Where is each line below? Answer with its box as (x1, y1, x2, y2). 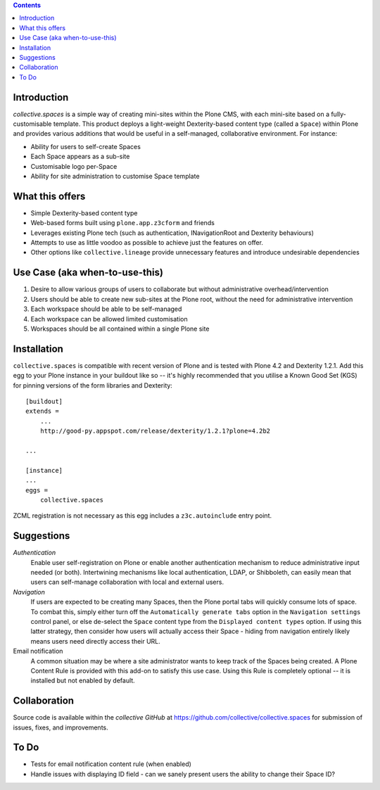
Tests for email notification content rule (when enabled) (30, 760, 191, 768)
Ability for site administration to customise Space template (30, 172, 200, 180)
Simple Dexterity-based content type (30, 208, 138, 217)
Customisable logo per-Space (30, 162, 118, 170)
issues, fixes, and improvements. (13, 723, 108, 732)
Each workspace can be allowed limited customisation (30, 314, 188, 323)
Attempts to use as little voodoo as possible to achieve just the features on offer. (30, 238, 264, 247)
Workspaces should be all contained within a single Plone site (30, 324, 210, 333)
